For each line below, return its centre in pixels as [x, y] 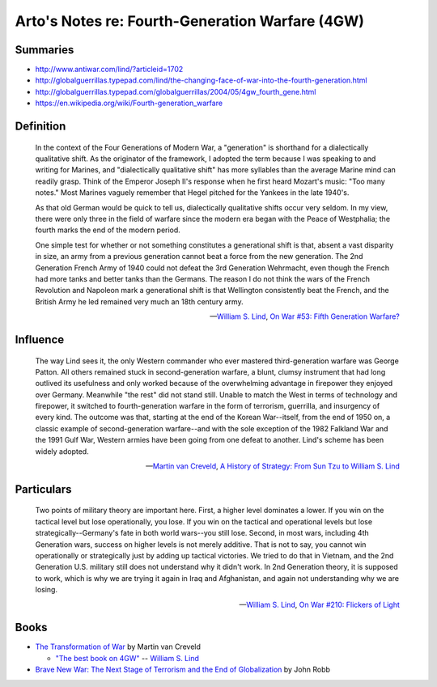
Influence [40, 339]
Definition [40, 127]
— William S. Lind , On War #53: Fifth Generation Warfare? [305, 316]
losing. [47, 590]
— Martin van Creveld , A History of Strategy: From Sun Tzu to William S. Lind [273, 466]
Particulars [43, 489]
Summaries [45, 50]
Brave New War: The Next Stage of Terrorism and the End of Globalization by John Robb [183, 670]
